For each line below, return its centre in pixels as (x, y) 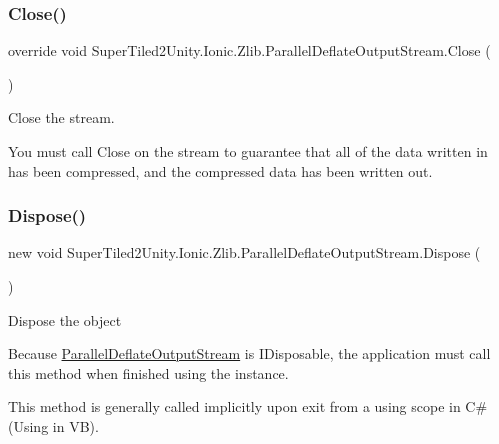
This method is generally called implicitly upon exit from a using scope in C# (248, 406)
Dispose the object (65, 319)
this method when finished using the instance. (148, 372)
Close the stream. (61, 117)
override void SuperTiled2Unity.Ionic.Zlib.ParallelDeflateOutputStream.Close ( (249, 50)
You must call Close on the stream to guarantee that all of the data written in (248, 151)
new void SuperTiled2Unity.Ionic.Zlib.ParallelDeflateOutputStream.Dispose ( (244, 252)
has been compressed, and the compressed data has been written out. (220, 170)
